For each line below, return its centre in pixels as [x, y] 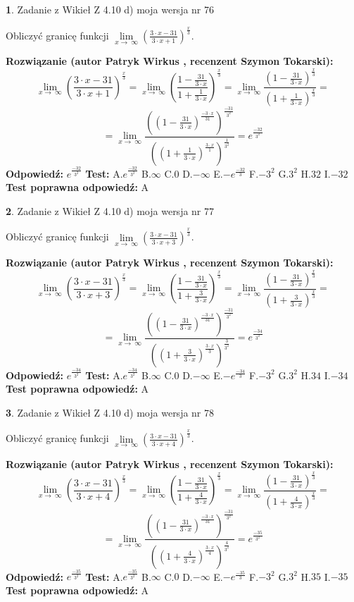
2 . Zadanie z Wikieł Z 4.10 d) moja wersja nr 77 [110, 210]
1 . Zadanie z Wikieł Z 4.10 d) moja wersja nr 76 [110, 9]
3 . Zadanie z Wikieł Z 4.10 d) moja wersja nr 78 [110, 412]
